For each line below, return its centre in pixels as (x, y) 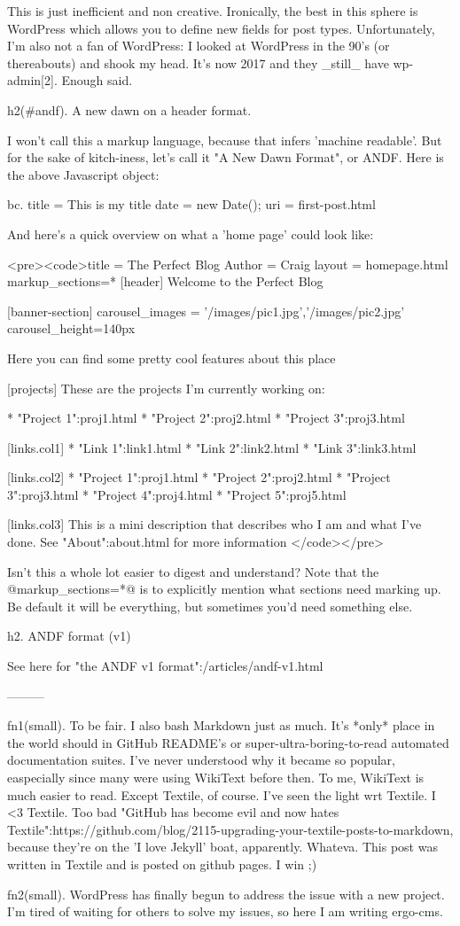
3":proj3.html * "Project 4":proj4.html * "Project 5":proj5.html (177, 494)
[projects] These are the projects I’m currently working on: (166, 388)
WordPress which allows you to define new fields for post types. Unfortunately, (221, 28)
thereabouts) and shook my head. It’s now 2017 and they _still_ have (198, 62)
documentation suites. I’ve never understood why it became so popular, (201, 760)
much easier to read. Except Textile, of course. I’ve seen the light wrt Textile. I (222, 794)
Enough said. (97, 80)
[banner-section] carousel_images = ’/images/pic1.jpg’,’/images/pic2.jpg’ (206, 311)
